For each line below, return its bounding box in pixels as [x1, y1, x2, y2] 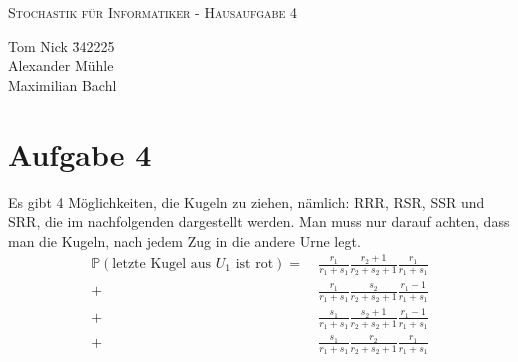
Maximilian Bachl [8, 74, 117, 95]
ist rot [235, 257, 274, 272]
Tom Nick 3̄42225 [8, 35, 115, 56]
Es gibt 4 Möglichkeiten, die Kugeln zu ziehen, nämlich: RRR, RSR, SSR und [8, 191, 485, 212]
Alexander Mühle [8, 55, 114, 76]
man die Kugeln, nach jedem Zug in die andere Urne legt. [8, 230, 361, 251]
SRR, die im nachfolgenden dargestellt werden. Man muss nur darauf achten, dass [8, 211, 510, 232]
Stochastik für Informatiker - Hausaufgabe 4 [8, 2, 298, 22]
